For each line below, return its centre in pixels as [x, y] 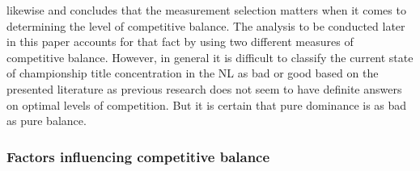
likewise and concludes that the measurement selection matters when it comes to [206, 10]
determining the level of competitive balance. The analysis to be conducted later [206, 25]
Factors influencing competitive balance [138, 156]
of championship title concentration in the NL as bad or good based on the [193, 73]
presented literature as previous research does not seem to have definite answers [204, 88]
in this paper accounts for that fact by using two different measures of [180, 42]
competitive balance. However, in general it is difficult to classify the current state [210, 57]
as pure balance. [47, 121]
